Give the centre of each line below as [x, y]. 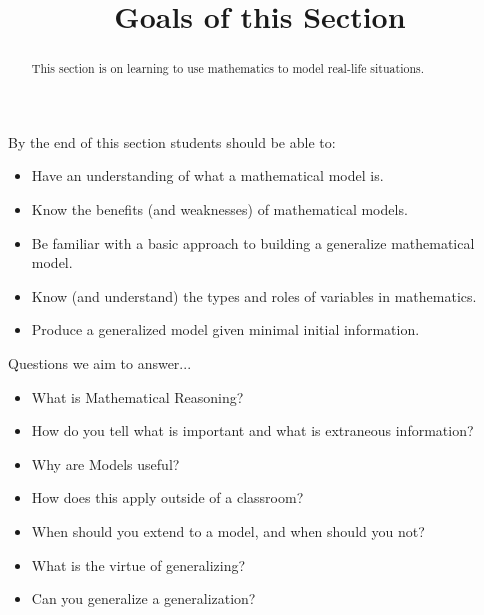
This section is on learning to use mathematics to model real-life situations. [228, 68]
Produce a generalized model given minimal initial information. [225, 329]
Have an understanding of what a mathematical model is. [207, 175]
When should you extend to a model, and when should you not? [228, 530]
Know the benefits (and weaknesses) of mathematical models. [219, 209]
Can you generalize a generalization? [143, 598]
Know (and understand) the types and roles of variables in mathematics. [254, 295]
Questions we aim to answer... [100, 362]
